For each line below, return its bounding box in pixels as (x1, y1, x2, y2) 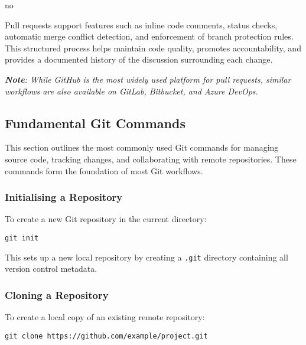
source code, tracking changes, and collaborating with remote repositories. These (5, 152, 297, 165)
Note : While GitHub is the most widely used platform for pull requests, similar (5, 73, 291, 85)
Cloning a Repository (5, 287, 109, 302)
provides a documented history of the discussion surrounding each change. (5, 53, 273, 66)
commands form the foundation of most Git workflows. (5, 164, 203, 177)
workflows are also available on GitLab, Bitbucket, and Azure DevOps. (5, 84, 258, 97)
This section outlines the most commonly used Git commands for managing (5, 141, 279, 154)
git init (5, 233, 39, 242)
